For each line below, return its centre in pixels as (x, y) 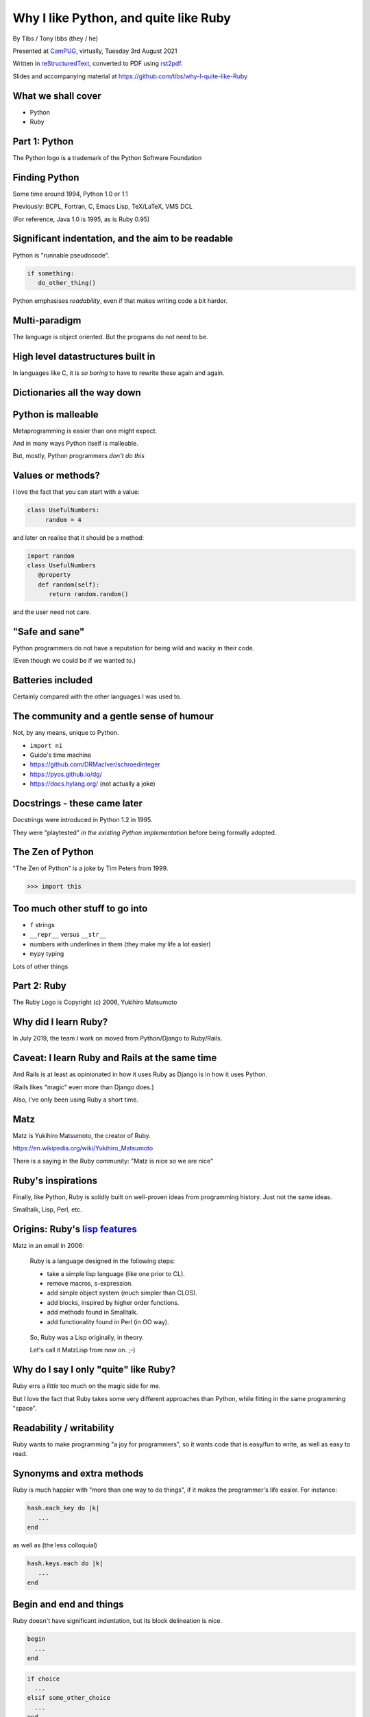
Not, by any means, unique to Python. (66, 733)
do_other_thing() (67, 283)
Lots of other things (40, 966)
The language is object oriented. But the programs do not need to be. (110, 337)
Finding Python (46, 178)
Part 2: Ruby (39, 986)
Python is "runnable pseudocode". (61, 255)
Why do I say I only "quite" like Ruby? (94, 1370)
